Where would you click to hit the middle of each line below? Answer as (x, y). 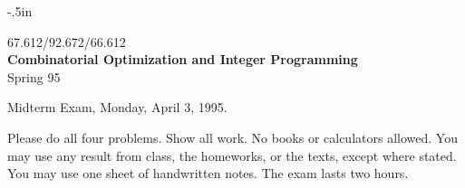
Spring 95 (34, 76)
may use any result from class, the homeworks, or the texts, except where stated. (232, 155)
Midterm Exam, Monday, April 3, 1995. (117, 107)
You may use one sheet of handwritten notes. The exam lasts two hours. (208, 173)
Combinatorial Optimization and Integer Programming (183, 59)
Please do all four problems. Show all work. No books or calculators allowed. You (232, 137)
